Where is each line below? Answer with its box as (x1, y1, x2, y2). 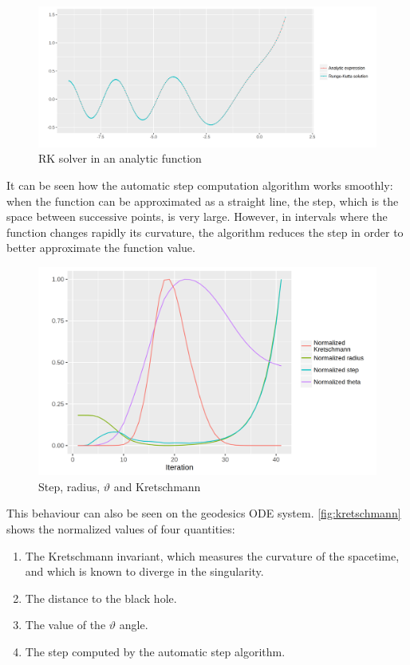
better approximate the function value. (6, 239, 195, 256)
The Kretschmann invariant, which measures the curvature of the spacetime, (25, 547, 400, 564)
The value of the (25, 616, 106, 633)
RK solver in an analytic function (38, 150, 202, 167)
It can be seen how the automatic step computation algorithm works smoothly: (6, 176, 393, 193)
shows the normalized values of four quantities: (6, 521, 235, 537)
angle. (119, 616, 148, 633)
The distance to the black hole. (25, 589, 177, 606)
